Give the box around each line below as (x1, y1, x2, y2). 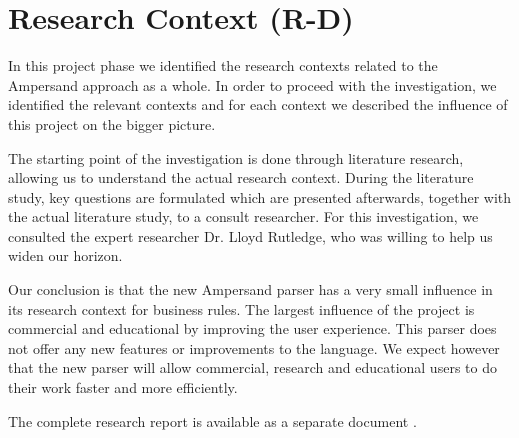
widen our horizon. (8, 245, 123, 266)
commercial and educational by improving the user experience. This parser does (8, 318, 497, 339)
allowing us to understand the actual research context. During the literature (8, 167, 474, 188)
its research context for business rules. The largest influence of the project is (8, 298, 475, 319)
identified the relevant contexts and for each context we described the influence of (8, 94, 508, 115)
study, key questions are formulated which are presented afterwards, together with (8, 186, 512, 207)
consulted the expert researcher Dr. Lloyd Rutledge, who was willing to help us (8, 225, 493, 246)
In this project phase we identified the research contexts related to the (8, 55, 438, 76)
